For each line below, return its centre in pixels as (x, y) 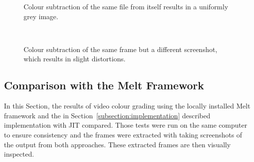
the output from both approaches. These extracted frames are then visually (117, 144)
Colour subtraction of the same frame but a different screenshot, (121, 49)
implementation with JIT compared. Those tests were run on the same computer (126, 125)
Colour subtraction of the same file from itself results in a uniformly (126, 6)
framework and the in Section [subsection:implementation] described (107, 115)
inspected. (19, 154)
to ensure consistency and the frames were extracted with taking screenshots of (123, 134)
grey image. (41, 16)
